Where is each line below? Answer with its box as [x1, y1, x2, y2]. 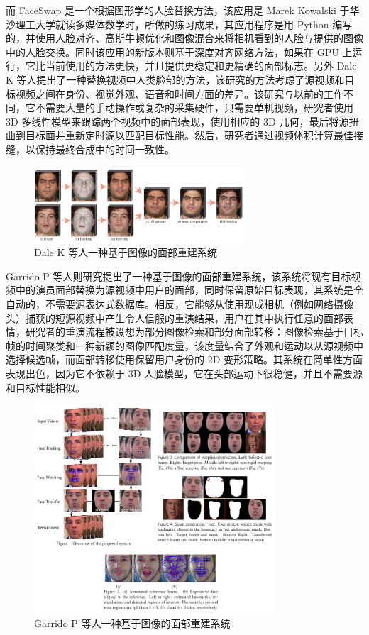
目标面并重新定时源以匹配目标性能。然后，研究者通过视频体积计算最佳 [25, 128, 353, 143]
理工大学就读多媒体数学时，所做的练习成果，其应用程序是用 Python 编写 [15, 16, 353, 31]
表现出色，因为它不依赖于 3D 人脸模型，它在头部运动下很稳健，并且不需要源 [6, 366, 363, 381]
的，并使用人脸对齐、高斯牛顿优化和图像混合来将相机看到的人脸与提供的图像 [6, 31, 363, 45]
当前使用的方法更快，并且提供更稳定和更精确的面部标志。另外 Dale [45, 58, 357, 73]
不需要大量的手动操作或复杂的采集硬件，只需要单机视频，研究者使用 [35, 100, 353, 115]
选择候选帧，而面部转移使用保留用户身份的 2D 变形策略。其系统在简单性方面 [6, 352, 363, 367]
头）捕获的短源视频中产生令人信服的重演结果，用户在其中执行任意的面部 [6, 310, 343, 325]
